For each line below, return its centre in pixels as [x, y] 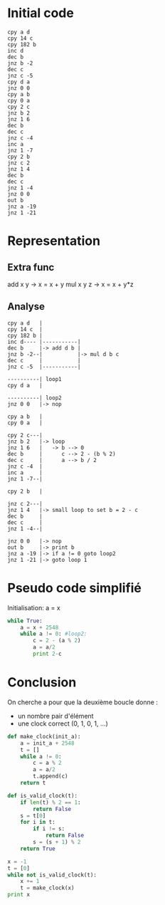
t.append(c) [51, 776]
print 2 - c [47, 654]
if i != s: [49, 829]
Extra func [31, 267]
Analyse [26, 307]
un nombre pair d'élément [55, 716]
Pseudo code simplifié [75, 588]
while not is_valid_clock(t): [52, 875]
